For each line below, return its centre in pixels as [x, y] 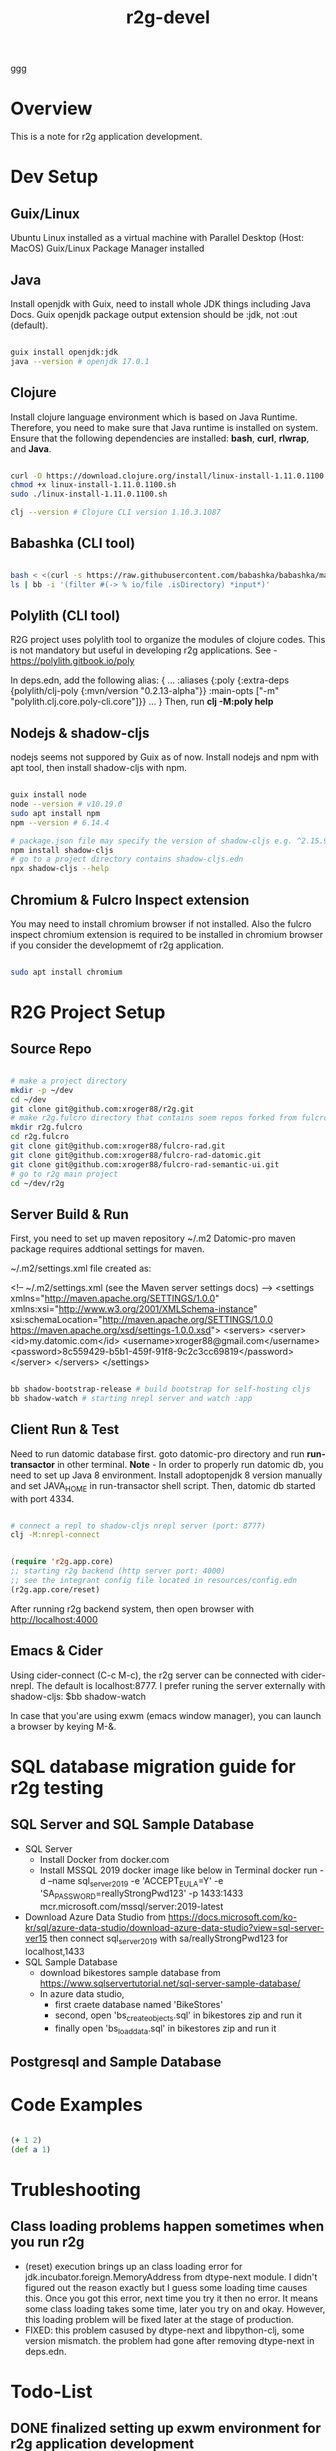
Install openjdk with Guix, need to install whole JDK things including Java [161, 303]
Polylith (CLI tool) [65, 615]
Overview [51, 108]
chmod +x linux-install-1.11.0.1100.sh [93, 485]
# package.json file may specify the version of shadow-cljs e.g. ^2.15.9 [169, 841]
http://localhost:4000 [54, 1619]
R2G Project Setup [88, 1012]
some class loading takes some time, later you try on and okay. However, [175, 2308]
